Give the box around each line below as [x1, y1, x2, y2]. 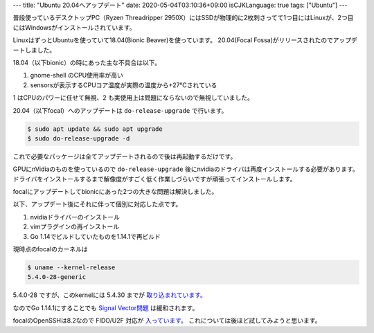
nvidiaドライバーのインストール [30, 213, 121, 221]
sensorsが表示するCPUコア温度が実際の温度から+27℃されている [30, 80, 217, 89]
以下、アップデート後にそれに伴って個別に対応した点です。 [12, 200, 182, 208]
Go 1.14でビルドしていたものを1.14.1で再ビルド [30, 232, 161, 240]
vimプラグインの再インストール [30, 222, 120, 231]
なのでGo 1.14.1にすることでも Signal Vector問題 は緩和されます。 [12, 303, 199, 312]
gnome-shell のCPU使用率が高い [30, 71, 124, 80]
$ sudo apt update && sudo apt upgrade [27, 125, 163, 133]
